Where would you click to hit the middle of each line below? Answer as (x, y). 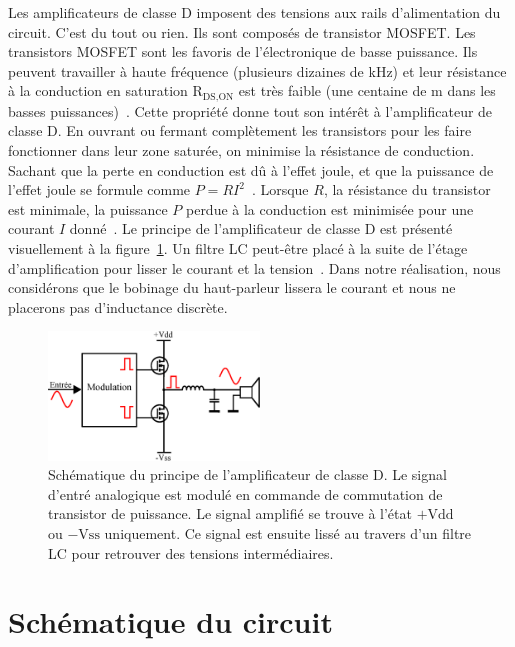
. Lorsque (280, 189)
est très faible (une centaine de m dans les (367, 90)
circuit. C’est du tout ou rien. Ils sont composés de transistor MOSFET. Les (242, 31)
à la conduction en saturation (98, 90)
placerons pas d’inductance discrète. (118, 306)
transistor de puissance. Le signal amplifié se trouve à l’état (230, 513)
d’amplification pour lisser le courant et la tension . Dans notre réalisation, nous (254, 267)
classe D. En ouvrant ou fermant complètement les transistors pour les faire (240, 130)
